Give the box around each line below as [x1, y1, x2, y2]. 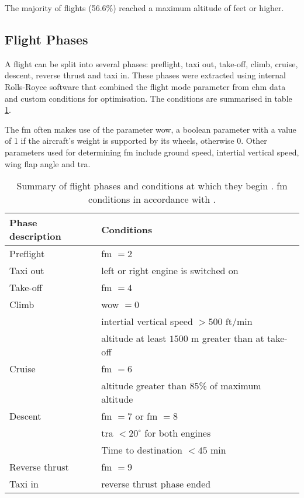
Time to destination [101, 443, 182, 457]
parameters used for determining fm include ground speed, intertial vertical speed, [5, 146, 299, 158]
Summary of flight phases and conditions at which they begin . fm [16, 179, 288, 193]
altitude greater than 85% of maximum [101, 379, 261, 393]
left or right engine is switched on [101, 264, 239, 278]
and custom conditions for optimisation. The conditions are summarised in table [5, 92, 292, 104]
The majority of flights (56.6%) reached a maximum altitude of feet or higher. [5, 2, 284, 13]
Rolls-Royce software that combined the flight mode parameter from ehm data [5, 80, 286, 92]
